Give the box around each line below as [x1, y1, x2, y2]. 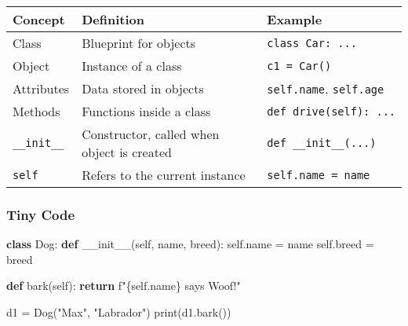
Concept [13, 10, 65, 28]
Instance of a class [82, 57, 182, 75]
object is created [82, 143, 172, 161]
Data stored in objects [82, 79, 204, 97]
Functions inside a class [82, 102, 211, 120]
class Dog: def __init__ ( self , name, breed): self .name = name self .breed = [6, 236, 374, 252]
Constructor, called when [82, 125, 220, 143]
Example [267, 10, 322, 28]
